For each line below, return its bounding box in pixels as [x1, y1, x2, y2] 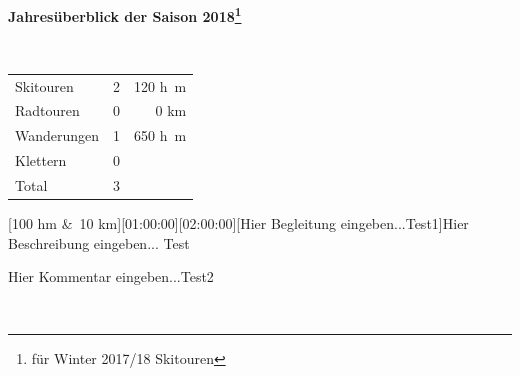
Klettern [15, 150, 67, 171]
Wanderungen [15, 125, 100, 146]
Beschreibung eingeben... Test [8, 232, 190, 253]
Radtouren [15, 100, 80, 121]
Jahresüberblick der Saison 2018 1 [8, 3, 242, 26]
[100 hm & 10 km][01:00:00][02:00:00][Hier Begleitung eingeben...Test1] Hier [8, 213, 469, 234]
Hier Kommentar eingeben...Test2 [8, 266, 214, 287]
